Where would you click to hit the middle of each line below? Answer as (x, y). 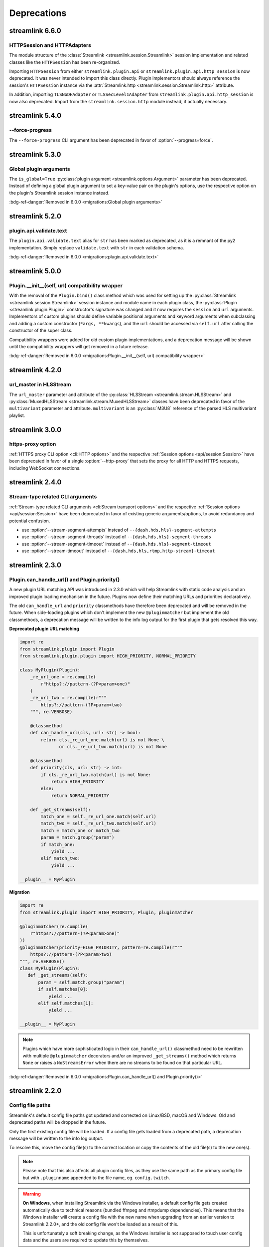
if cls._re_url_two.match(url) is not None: (96, 775)
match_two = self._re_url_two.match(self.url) (98, 824)
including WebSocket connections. (45, 468)
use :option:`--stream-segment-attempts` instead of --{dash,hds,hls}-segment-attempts (119, 530)
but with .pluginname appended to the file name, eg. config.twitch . (96, 1178)
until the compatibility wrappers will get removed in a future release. (79, 346)
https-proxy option (33, 444)
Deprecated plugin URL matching (44, 629)
